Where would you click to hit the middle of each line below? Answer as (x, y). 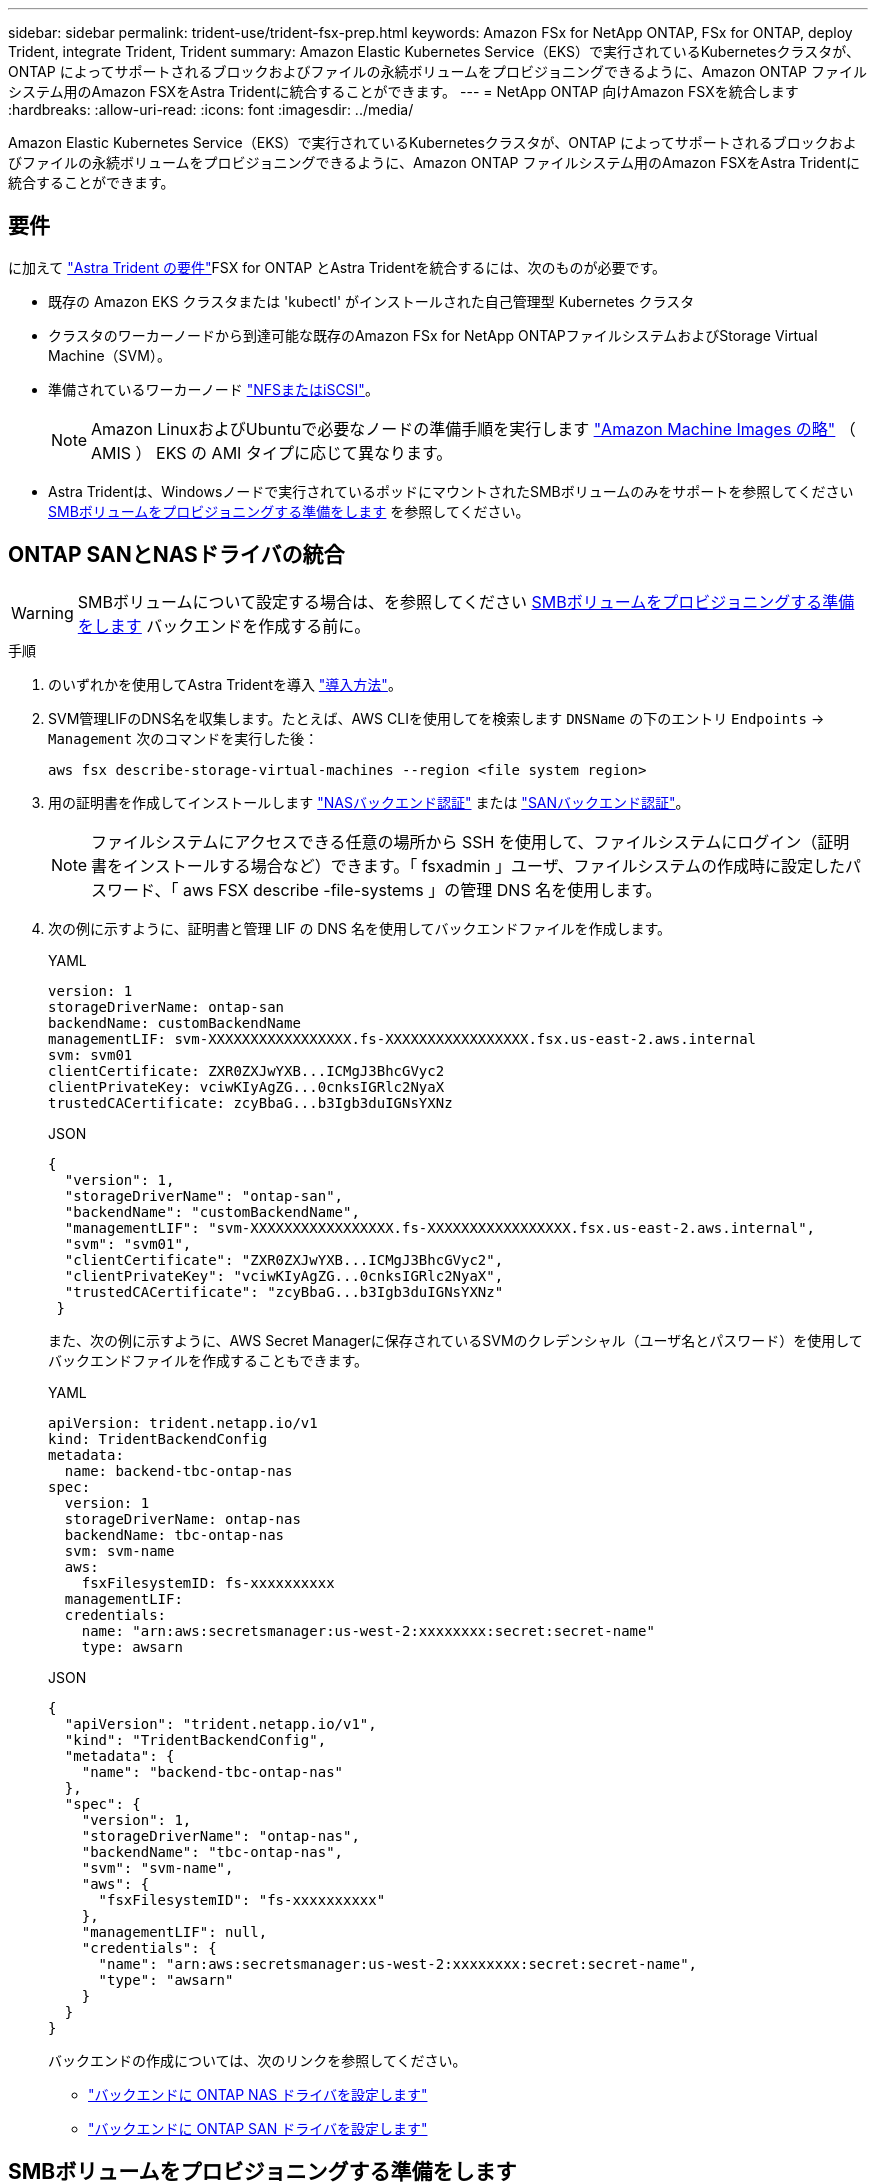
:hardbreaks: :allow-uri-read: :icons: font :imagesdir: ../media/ (211, 109)
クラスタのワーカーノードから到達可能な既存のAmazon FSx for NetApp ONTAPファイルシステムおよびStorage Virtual (433, 335)
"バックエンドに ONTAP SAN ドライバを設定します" (258, 2128)
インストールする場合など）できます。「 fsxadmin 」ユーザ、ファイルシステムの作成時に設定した (484, 865)
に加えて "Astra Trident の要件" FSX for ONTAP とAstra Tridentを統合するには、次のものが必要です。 (337, 267)
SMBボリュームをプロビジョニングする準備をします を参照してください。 (289, 511)
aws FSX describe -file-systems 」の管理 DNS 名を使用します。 (422, 889)
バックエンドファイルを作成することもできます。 (208, 1360)
